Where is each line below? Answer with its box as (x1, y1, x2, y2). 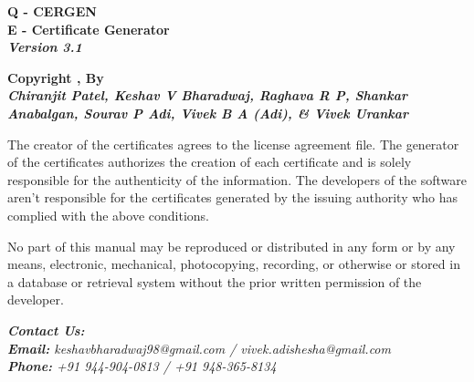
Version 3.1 (7, 37, 82, 57)
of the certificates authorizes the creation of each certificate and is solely (7, 152, 412, 171)
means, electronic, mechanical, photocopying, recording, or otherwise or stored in (7, 254, 460, 274)
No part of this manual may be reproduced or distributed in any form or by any (7, 236, 456, 255)
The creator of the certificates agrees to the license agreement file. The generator (7, 134, 459, 153)
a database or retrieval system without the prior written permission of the (7, 272, 422, 291)
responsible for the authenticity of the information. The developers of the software (7, 170, 467, 189)
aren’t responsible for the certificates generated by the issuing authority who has (7, 188, 458, 207)
